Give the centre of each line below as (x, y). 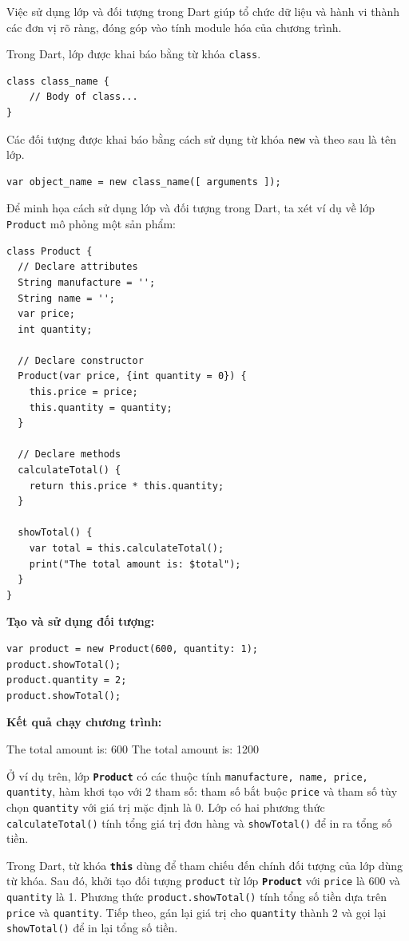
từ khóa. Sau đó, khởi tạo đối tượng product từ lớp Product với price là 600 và (203, 881)
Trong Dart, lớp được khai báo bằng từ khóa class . (134, 54)
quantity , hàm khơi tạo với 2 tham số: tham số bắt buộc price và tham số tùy (202, 791)
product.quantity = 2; (67, 680)
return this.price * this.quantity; (127, 486)
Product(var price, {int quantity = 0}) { (132, 376)
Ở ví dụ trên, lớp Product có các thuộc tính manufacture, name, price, (187, 775)
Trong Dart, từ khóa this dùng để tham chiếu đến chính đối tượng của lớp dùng (205, 865)
